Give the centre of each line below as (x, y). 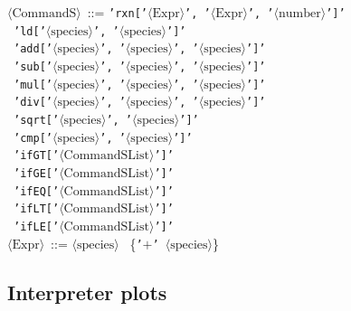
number (299, 14)
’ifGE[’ (37, 173)
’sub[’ (33, 66)
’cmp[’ (33, 138)
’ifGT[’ (37, 156)
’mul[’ (33, 85)
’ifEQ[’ (37, 191)
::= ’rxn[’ (117, 12)
